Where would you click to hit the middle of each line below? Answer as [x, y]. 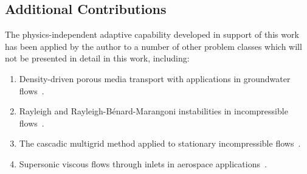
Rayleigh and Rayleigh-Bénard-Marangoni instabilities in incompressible [153, 111]
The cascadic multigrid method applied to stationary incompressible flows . [160, 143]
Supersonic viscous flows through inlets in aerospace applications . [143, 163]
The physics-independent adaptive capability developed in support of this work [152, 34]
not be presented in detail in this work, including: [97, 58]
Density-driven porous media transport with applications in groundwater [155, 78]
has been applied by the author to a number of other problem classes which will [153, 46]
